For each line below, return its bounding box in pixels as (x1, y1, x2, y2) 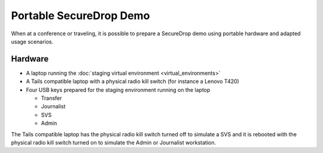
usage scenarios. (11, 38, 54, 45)
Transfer (41, 94, 62, 102)
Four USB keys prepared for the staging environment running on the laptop (26, 86, 211, 93)
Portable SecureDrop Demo (11, 9, 150, 22)
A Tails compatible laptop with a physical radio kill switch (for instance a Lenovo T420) (26, 78, 239, 85)
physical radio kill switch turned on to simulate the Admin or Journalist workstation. (11, 139, 217, 146)
